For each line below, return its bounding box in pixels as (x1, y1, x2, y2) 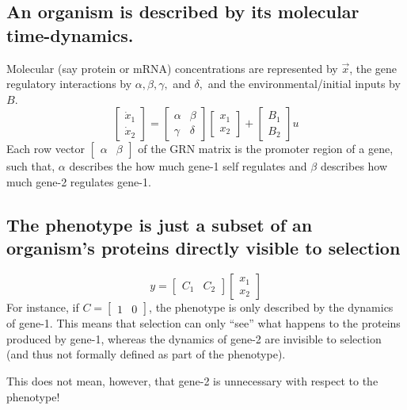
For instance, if (6, 299, 79, 316)
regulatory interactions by (6, 75, 132, 92)
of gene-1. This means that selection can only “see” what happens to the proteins (6, 315, 401, 331)
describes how (320, 158, 388, 174)
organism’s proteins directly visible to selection (6, 236, 401, 260)
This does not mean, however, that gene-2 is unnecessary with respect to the (6, 372, 378, 389)
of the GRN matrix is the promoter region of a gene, (138, 140, 394, 157)
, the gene (349, 59, 397, 76)
